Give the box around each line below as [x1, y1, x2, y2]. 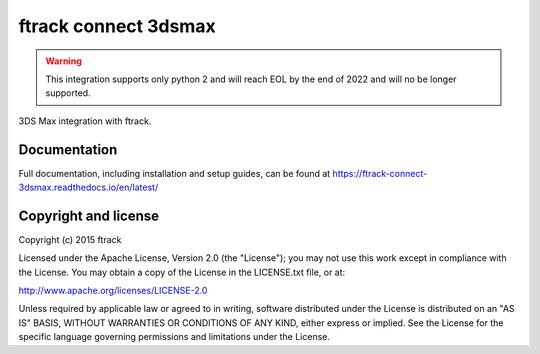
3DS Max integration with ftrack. [18, 115, 152, 127]
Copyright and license [18, 207, 160, 224]
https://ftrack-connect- [332, 167, 428, 179]
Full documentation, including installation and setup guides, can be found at [18, 167, 331, 179]
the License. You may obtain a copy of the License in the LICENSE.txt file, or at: [18, 266, 346, 278]
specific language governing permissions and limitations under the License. [18, 331, 330, 343]
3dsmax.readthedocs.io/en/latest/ [18, 181, 159, 194]
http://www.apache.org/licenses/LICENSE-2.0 [18, 285, 208, 297]
